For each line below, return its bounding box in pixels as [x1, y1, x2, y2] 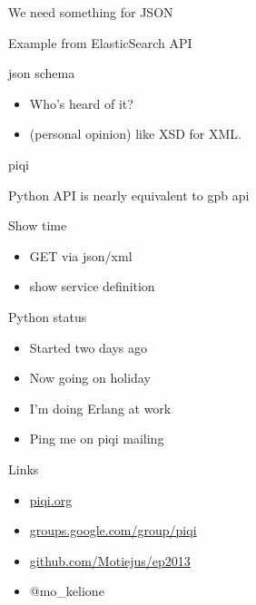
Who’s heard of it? [29, 93, 133, 112]
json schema [8, 63, 75, 83]
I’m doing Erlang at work [29, 398, 172, 417]
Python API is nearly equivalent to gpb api [8, 185, 250, 204]
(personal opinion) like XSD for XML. [29, 124, 241, 143]
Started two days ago [29, 337, 148, 356]
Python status [8, 307, 87, 326]
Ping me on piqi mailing [29, 429, 164, 448]
